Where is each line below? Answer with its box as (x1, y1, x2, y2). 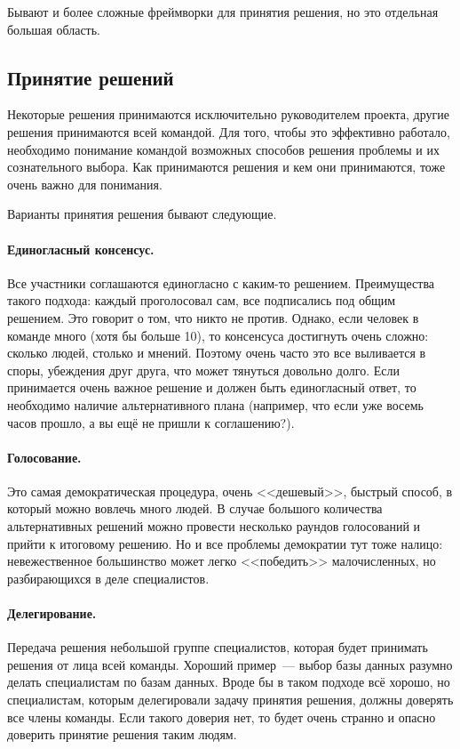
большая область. (7, 20, 100, 38)
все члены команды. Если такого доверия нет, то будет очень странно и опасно (7, 707, 436, 726)
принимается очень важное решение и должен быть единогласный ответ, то (7, 378, 416, 397)
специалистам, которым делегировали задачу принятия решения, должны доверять (7, 690, 454, 709)
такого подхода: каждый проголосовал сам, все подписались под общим (7, 291, 396, 310)
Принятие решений (7, 63, 174, 91)
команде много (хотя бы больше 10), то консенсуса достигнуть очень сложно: (7, 326, 429, 344)
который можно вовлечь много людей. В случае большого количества (7, 499, 383, 518)
